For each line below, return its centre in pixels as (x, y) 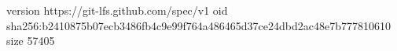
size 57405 (31, 41)
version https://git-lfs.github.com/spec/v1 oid (117, 10)
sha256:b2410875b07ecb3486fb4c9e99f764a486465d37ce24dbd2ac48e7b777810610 (198, 25)
